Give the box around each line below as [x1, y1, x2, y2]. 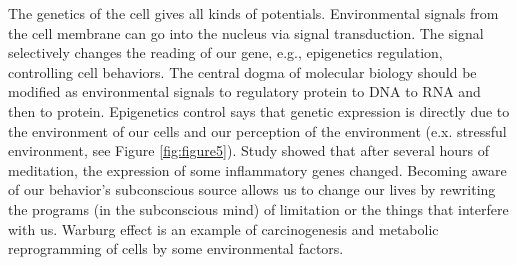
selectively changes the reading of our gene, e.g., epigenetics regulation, [8, 42, 443, 63]
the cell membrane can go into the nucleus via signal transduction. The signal [8, 22, 484, 43]
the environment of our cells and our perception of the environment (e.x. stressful [8, 120, 507, 141]
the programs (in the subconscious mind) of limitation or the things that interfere [8, 198, 509, 219]
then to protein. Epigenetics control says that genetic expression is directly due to [8, 100, 510, 121]
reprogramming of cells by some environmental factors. [8, 238, 344, 259]
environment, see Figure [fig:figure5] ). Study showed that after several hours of [8, 140, 490, 161]
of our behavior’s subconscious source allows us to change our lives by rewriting [8, 179, 496, 200]
